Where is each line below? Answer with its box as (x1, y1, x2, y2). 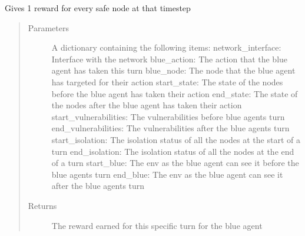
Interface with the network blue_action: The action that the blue (51, 52, 288, 65)
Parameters (28, 21, 69, 34)
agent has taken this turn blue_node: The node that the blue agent (51, 64, 296, 77)
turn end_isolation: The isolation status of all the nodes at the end (51, 145, 294, 157)
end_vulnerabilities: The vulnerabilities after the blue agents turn (51, 122, 290, 134)
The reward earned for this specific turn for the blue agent (51, 219, 263, 231)
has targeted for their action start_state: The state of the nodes (51, 75, 283, 88)
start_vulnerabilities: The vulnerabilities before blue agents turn (51, 110, 285, 122)
